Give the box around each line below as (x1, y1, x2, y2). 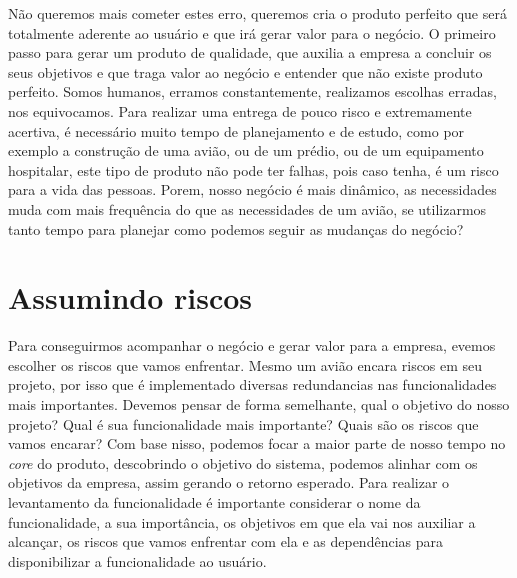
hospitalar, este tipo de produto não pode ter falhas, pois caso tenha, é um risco (8, 159, 499, 180)
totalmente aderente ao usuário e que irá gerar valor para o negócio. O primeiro (8, 22, 496, 43)
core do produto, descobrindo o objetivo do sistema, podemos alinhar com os (8, 452, 478, 473)
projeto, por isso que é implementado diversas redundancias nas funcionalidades (8, 374, 497, 395)
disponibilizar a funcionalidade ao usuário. (8, 550, 267, 571)
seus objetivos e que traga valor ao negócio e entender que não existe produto (8, 61, 483, 82)
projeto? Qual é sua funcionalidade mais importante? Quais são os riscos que (8, 413, 479, 434)
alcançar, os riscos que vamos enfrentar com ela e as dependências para (8, 531, 443, 552)
